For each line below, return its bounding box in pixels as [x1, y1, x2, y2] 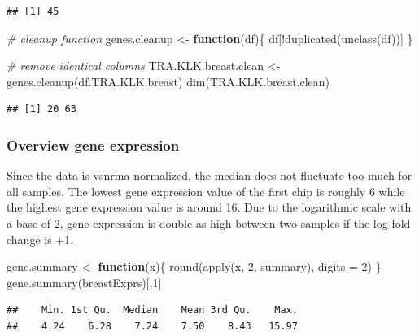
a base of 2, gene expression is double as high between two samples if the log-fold [7, 214, 411, 231]
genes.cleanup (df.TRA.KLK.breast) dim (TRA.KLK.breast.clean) [7, 72, 330, 89]
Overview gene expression [7, 134, 180, 155]
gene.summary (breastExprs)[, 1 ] [7, 273, 162, 290]
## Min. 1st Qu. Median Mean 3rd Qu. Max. [7, 304, 298, 316]
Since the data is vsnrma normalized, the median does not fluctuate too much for [7, 167, 412, 184]
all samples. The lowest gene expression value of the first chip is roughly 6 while [7, 182, 405, 199]
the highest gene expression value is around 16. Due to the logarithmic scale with [7, 199, 412, 216]
